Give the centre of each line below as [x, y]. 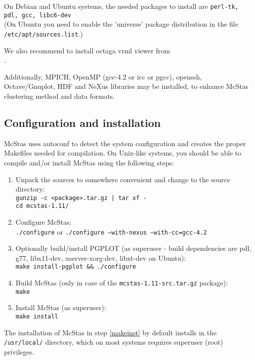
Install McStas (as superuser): [61, 307]
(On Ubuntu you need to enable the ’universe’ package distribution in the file [121, 24]
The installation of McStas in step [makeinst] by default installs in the [110, 332]
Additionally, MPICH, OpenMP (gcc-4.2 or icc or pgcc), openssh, [103, 76]
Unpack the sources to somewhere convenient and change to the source [123, 179]
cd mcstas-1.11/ [42, 206]
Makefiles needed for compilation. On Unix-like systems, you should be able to [123, 153]
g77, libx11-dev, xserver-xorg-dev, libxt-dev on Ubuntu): [101, 258]
